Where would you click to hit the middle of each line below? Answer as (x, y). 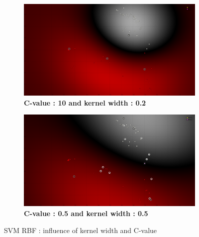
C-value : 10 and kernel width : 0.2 (85, 102)
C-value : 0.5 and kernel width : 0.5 (86, 213)
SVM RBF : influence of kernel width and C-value (81, 230)
